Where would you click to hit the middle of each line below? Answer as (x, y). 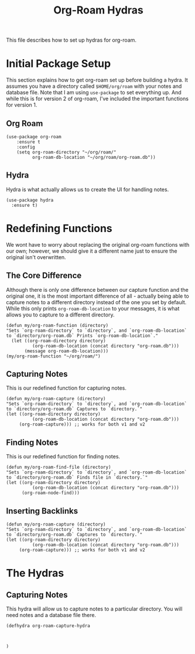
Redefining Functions (59, 228)
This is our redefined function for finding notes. (63, 457)
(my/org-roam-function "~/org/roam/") (53, 356)
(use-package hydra (30, 200)
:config (26, 147)
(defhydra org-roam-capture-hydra (48, 626)
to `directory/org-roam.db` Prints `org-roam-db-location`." (82, 335)
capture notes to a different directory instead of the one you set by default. (96, 302)
